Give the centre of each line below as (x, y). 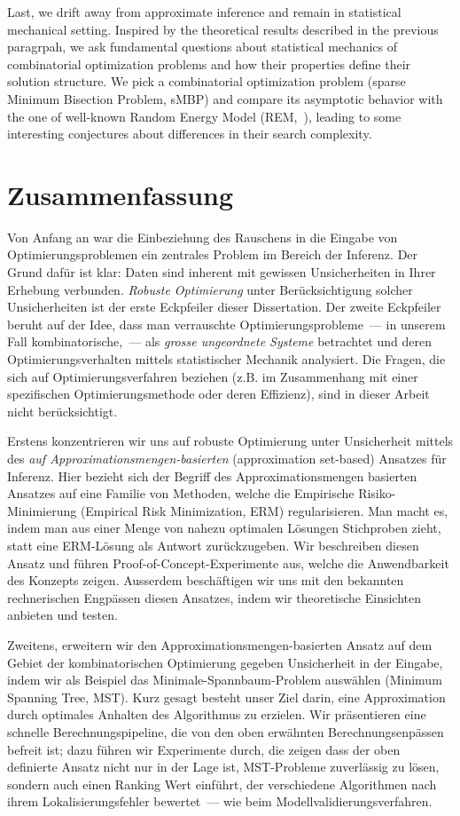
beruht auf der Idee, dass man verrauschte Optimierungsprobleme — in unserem (226, 324)
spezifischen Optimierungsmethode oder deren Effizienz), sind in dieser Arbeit (218, 394)
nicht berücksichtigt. (62, 411)
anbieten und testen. (62, 615)
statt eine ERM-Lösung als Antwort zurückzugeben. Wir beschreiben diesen (213, 545)
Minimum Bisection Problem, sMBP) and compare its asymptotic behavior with (225, 98)
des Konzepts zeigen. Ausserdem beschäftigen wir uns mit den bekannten (206, 580)
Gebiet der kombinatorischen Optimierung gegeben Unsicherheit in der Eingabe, (225, 662)
